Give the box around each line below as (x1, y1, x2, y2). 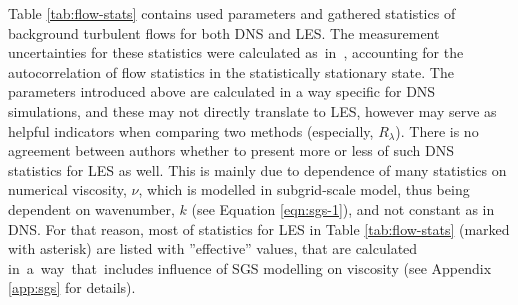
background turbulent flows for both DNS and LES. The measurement (8, 22, 440, 43)
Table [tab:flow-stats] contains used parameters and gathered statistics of (8, 3, 456, 23)
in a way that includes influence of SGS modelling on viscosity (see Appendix (8, 257, 492, 278)
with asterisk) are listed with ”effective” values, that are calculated (8, 238, 418, 259)
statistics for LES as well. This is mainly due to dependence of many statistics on (8, 159, 507, 180)
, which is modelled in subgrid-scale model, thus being (138, 179, 470, 200)
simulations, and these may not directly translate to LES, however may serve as (8, 100, 497, 121)
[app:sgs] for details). (8, 277, 136, 298)
